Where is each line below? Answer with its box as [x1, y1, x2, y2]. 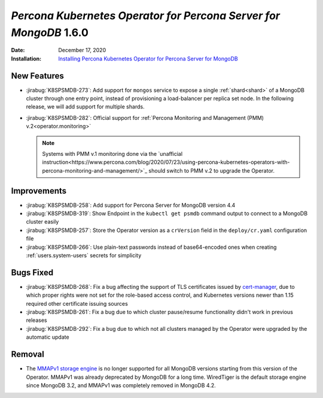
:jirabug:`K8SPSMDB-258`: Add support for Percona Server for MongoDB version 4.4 [26, 201, 236, 209]
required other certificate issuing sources [26, 300, 128, 307]
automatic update [26, 333, 69, 341]
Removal [11, 349, 44, 360]
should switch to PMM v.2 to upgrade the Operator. [148, 167, 275, 174]
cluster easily [26, 218, 59, 225]
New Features [11, 71, 64, 81]
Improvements [11, 186, 67, 196]
